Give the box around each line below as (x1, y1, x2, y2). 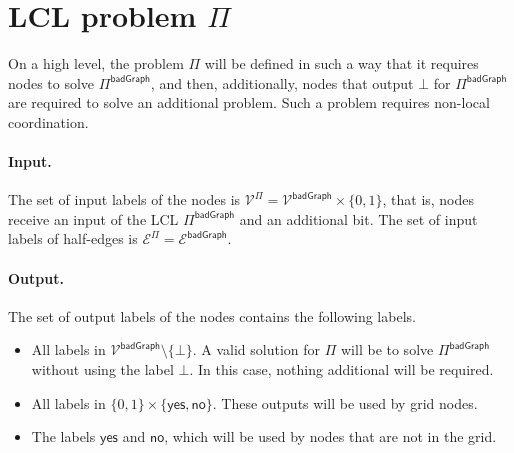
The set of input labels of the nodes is (8, 189, 241, 210)
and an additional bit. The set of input (239, 208, 478, 229)
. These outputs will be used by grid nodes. (212, 392, 478, 413)
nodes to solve (8, 72, 95, 93)
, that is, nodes (382, 189, 475, 210)
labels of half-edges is (8, 228, 138, 249)
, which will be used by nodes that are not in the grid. (164, 426, 497, 447)
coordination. (8, 111, 89, 132)
